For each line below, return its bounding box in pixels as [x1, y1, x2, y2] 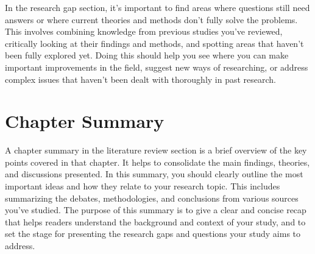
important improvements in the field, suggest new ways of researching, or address [5, 60, 308, 73]
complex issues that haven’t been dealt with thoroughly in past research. [5, 72, 277, 85]
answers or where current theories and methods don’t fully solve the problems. [5, 13, 298, 26]
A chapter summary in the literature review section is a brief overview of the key [5, 144, 307, 157]
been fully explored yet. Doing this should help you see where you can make [5, 49, 289, 62]
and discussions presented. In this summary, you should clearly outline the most [5, 168, 303, 180]
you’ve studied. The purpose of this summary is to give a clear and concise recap [5, 203, 306, 216]
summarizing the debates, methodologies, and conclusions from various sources [5, 191, 299, 204]
